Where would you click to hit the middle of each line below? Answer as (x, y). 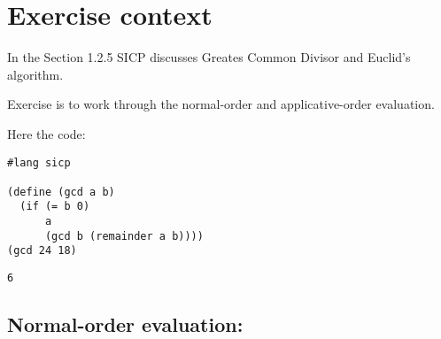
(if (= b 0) (55, 207)
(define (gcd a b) (61, 192)
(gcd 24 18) (42, 251)
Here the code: (46, 133)
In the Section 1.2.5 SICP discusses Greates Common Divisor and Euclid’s (209, 57)
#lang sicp (39, 162)
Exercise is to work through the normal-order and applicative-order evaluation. (221, 104)
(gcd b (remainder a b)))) (124, 236)
